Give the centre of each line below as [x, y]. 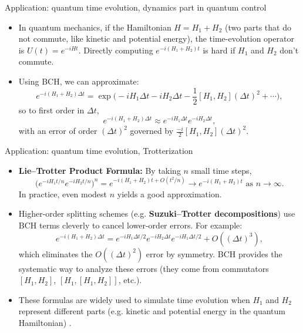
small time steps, [221, 170]
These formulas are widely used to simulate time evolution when [134, 299]
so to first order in [51, 110]
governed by [152, 131]
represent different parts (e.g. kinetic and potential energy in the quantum [152, 311]
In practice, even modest [63, 194]
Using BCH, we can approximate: [79, 81]
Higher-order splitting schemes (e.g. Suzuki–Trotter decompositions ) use [157, 213]
